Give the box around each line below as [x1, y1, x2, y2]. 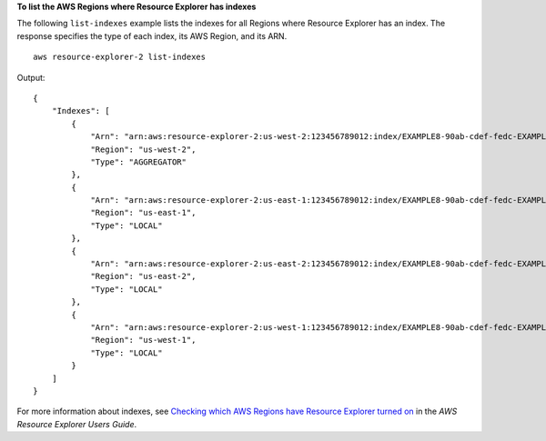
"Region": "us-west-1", [90, 335, 197, 346]
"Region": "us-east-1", [90, 207, 197, 218]
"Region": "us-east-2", [90, 271, 197, 282]
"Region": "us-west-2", [90, 144, 197, 155]
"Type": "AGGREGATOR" [90, 156, 187, 167]
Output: [16, 72, 45, 83]
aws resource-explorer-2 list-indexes [33, 52, 207, 63]
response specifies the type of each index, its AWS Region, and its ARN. [16, 30, 288, 41]
